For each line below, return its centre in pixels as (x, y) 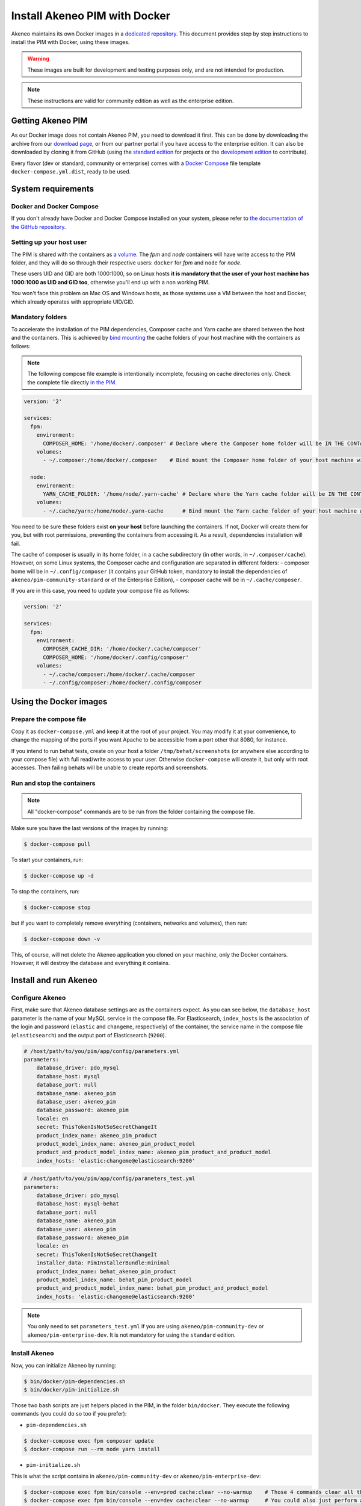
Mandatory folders (39, 317)
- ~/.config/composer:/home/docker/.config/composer (122, 683)
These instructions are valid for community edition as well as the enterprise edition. (131, 101)
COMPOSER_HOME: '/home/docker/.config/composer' (116, 657)
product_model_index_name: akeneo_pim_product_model (116, 1144)
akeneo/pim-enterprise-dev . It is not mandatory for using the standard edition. (131, 1335)
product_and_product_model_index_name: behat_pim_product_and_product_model (152, 1288)
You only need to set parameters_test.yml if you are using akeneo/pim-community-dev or (146, 1326)
